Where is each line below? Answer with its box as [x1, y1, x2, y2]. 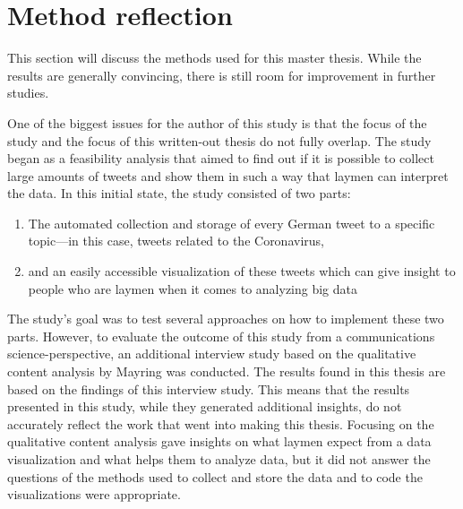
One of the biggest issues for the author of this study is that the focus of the [7, 113, 427, 132]
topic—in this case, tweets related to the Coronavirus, [28, 231, 324, 250]
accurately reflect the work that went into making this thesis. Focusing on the [7, 414, 434, 433]
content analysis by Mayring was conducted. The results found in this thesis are [7, 362, 446, 381]
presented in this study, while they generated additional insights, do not [7, 397, 402, 416]
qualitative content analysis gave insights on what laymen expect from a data [7, 432, 432, 451]
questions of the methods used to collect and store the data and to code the [7, 467, 423, 486]
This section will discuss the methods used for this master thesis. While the [7, 48, 422, 67]
